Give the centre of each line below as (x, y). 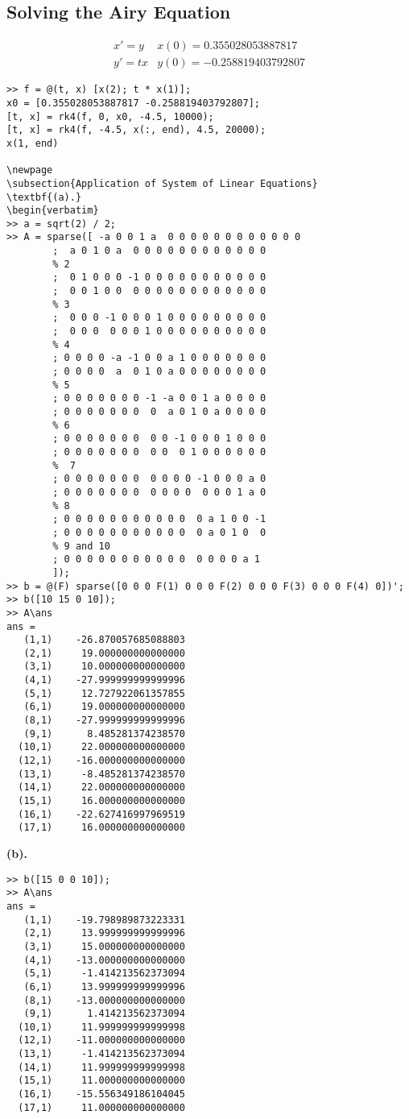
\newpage (30, 170)
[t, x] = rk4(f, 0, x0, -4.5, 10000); (110, 116)
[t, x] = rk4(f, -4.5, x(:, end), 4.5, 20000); (136, 130)
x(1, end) (33, 143)
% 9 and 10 (81, 546)
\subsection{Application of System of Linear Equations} (162, 183)
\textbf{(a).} (44, 197)
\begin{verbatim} (53, 211)
